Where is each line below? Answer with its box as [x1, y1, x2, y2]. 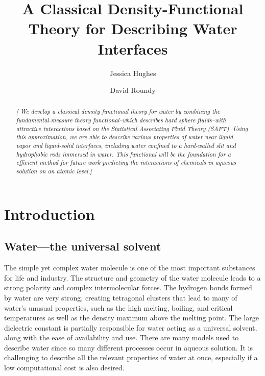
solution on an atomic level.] [16, 167, 92, 176]
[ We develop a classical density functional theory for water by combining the [16, 107, 220, 116]
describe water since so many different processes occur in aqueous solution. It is [4, 342, 253, 353]
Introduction [4, 203, 95, 224]
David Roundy [110, 85, 156, 95]
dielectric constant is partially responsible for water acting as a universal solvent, [4, 322, 257, 333]
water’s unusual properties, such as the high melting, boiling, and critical [4, 302, 233, 313]
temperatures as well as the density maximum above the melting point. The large [4, 312, 259, 323]
